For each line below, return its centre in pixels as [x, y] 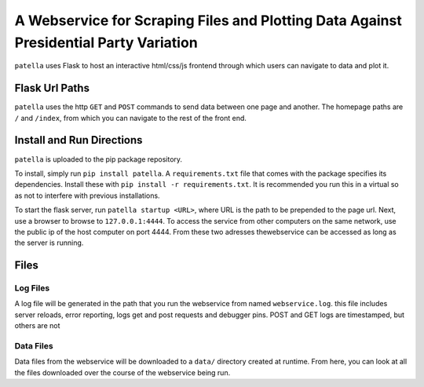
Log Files [32, 288]
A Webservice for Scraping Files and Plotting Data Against [208, 20]
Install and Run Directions [79, 140]
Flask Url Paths [52, 88]
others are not [37, 326]
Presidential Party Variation [106, 42]
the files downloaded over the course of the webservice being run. [122, 372]
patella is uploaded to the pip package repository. [99, 159]
